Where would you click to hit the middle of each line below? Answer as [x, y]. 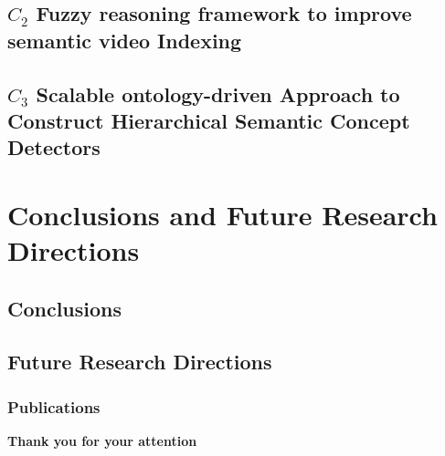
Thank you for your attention [102, 441]
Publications [54, 406]
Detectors [54, 147]
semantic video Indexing [125, 40]
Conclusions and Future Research [222, 214]
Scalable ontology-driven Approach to [218, 93]
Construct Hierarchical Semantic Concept [209, 120]
